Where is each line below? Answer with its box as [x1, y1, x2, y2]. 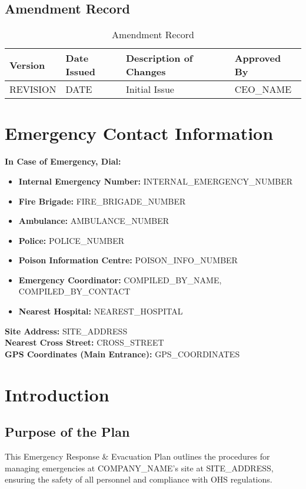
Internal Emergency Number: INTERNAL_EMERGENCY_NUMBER [18, 175, 293, 187]
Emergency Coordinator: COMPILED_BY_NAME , [18, 273, 222, 286]
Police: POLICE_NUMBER [18, 234, 124, 246]
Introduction [5, 382, 109, 406]
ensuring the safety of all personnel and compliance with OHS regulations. [5, 473, 272, 485]
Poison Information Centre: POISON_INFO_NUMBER [18, 254, 238, 266]
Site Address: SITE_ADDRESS [5, 324, 128, 337]
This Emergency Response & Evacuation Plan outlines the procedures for [5, 450, 270, 463]
